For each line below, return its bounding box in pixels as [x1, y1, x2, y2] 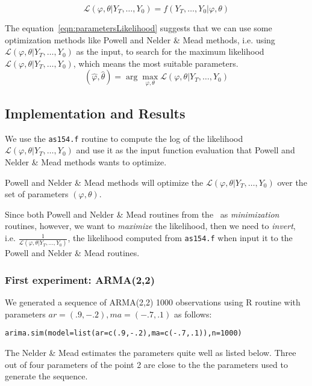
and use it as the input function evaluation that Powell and [76, 144, 295, 156]
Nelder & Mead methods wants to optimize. [5, 156, 167, 168]
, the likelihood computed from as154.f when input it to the [67, 231, 293, 244]
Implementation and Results [5, 103, 186, 122]
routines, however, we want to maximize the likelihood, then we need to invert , [5, 219, 296, 232]
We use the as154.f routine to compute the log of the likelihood [5, 132, 243, 144]
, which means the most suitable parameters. [73, 57, 239, 69]
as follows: [173, 307, 212, 320]
